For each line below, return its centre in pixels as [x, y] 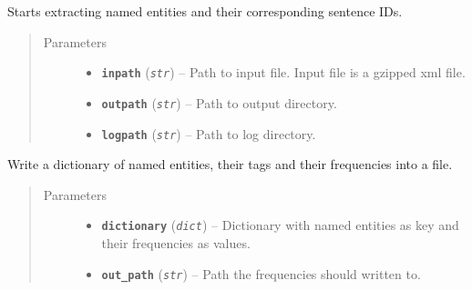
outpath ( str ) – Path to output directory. [219, 102]
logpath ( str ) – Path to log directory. [209, 133]
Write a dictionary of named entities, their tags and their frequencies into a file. [230, 164]
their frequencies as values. [176, 243]
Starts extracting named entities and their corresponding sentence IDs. [205, 11]
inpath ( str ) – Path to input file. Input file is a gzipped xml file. [283, 72]
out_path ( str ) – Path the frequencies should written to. [261, 273]
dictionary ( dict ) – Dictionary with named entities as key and [280, 225]
